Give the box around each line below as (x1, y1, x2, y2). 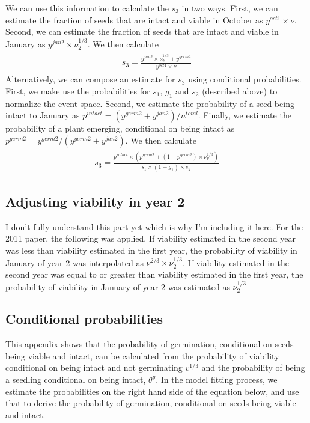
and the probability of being (201, 361, 305, 374)
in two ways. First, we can (181, 2, 278, 14)
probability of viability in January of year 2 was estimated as (5, 280, 230, 293)
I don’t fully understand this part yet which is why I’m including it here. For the (5, 220, 303, 233)
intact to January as (5, 109, 80, 121)
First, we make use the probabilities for (5, 84, 150, 97)
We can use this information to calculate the (5, 2, 169, 14)
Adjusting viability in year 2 (5, 192, 185, 210)
